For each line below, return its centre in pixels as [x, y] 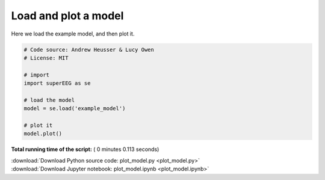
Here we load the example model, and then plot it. [73, 34]
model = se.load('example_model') [75, 109]
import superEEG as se [57, 83]
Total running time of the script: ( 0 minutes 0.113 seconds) [85, 149]
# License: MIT [46, 58]
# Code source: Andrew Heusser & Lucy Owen [89, 49]
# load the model [49, 100]
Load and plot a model [67, 16]
